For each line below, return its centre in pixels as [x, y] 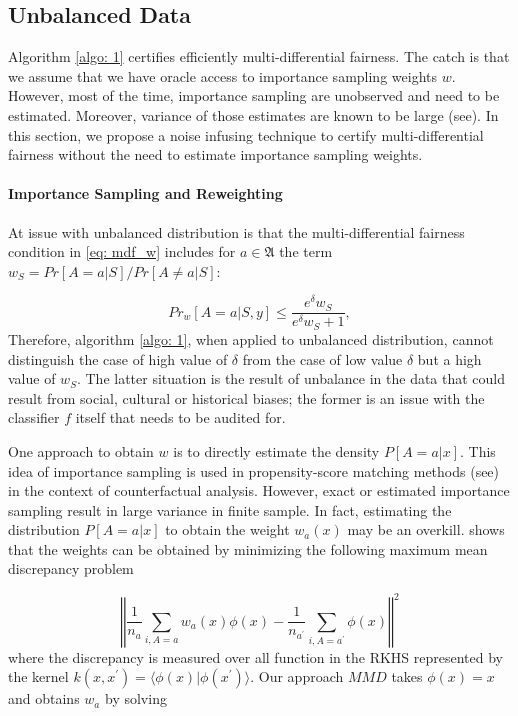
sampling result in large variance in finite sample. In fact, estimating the [230, 509]
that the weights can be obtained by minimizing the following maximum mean [248, 548]
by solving [135, 698]
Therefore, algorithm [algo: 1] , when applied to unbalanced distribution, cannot [251, 338]
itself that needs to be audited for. [180, 417]
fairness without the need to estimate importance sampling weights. [215, 154]
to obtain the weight [227, 529]
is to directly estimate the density [276, 450]
